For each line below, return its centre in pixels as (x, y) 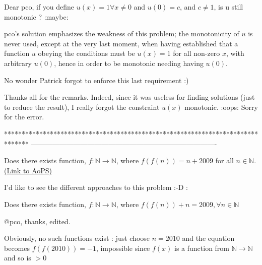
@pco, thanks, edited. (37, 221)
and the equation (208, 238)
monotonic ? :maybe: (36, 16)
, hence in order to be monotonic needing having (129, 63)
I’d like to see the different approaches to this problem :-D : (96, 187)
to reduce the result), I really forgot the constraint (82, 107)
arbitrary (18, 63)
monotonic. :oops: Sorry (221, 107)
